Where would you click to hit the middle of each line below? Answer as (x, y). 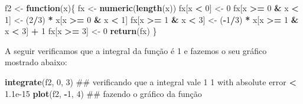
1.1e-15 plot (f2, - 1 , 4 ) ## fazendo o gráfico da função (103, 93)
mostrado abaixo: (36, 62)
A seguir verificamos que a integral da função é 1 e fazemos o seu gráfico (136, 50)
